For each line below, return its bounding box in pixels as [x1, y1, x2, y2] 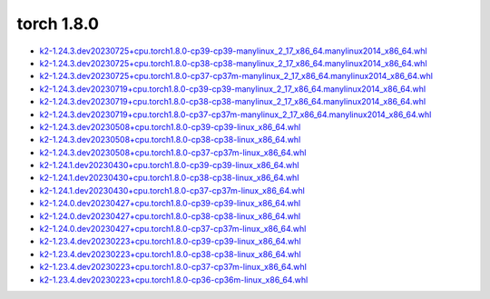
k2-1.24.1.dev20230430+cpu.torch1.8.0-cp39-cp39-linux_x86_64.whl [39, 160, 299, 171]
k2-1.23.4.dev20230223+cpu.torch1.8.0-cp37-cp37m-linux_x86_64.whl [39, 262, 308, 273]
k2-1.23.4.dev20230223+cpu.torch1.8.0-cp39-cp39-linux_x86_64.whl [39, 236, 301, 247]
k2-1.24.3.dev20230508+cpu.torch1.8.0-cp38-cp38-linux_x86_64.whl [39, 135, 301, 145]
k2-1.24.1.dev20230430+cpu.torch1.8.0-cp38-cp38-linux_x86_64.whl [39, 173, 299, 184]
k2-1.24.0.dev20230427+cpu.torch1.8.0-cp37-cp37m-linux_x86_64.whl [39, 224, 307, 234]
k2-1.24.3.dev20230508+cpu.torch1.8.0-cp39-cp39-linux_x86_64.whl [39, 121, 301, 132]
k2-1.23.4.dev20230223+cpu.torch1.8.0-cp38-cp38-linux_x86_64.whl [39, 248, 301, 259]
